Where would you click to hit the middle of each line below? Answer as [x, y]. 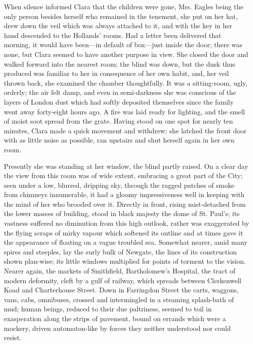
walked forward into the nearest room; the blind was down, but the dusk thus [120, 63]
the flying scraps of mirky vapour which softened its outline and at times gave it [124, 232]
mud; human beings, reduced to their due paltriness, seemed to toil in [108, 309]
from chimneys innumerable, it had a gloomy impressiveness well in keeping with [124, 194]
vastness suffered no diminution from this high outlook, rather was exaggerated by [126, 223]
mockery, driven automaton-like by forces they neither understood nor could [117, 328]
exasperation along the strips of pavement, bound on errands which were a [115, 318]
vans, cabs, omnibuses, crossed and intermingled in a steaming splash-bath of [119, 299]
